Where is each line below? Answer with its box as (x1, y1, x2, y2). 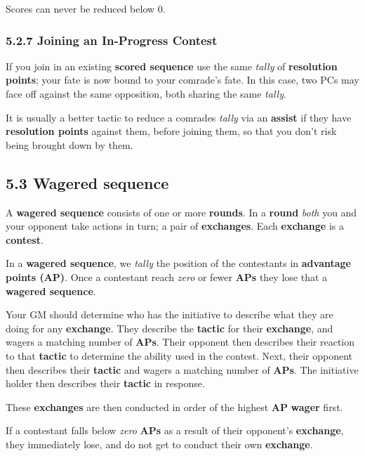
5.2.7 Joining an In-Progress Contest (6, 31, 218, 48)
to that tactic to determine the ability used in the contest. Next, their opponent (6, 348, 352, 363)
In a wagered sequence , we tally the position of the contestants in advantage (6, 256, 351, 271)
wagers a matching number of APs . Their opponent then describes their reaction (6, 334, 355, 349)
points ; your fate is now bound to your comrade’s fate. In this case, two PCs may (6, 72, 359, 87)
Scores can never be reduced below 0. (6, 1, 166, 15)
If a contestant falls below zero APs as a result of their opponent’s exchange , (6, 423, 344, 438)
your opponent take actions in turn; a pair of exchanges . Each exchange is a (6, 219, 344, 233)
